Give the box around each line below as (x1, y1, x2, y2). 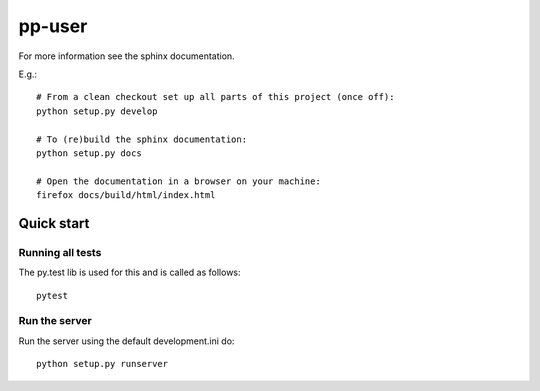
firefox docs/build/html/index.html (36, 190, 216, 201)
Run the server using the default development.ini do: (18, 335, 235, 347)
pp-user (18, 15, 88, 37)
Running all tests (18, 245, 102, 259)
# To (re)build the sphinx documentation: (36, 133, 248, 145)
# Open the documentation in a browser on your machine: (36, 175, 322, 187)
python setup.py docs (36, 147, 142, 159)
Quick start (18, 215, 90, 232)
